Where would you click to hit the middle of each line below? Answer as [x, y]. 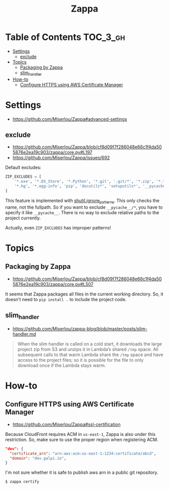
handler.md [24, 334]
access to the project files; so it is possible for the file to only [80, 360]
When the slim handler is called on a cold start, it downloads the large [90, 344]
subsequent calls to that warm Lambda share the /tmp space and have [90, 355]
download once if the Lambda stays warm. [62, 365]
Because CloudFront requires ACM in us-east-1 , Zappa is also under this [80, 434]
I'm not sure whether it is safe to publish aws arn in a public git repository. [82, 472]
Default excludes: [23, 168]
